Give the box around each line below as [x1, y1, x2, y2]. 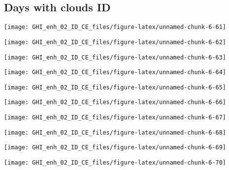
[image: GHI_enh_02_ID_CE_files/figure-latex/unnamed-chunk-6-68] [4, 129, 227, 136]
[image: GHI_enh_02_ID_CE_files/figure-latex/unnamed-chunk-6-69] [4, 144, 227, 151]
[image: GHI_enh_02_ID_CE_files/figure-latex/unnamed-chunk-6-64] [4, 69, 227, 76]
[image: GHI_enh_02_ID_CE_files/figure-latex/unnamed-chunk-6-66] [4, 99, 227, 106]
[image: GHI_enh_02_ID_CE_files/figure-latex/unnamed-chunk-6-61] [4, 24, 227, 31]
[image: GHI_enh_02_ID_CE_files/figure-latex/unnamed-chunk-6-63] [4, 54, 227, 61]
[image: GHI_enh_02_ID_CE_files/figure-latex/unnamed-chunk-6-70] [4, 159, 227, 167]
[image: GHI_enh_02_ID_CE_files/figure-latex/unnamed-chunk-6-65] [4, 84, 227, 91]
